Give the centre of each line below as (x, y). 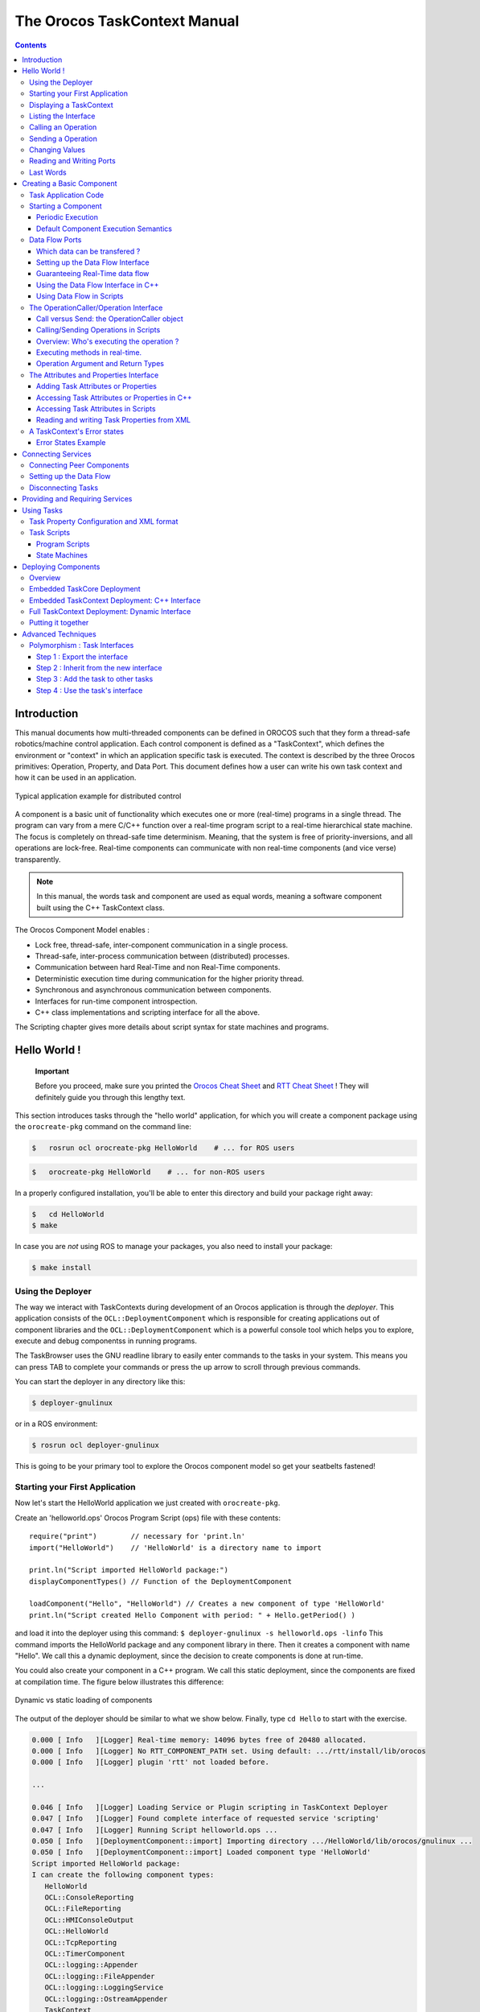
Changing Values (57, 150)
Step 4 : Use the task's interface (90, 690)
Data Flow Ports (55, 240)
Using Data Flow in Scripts (80, 296)
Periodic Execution (67, 217)
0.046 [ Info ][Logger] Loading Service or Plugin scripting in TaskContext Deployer (210, 1807)
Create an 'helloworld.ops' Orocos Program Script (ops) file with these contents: (148, 1518)
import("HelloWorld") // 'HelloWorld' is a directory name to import (175, 1548)
